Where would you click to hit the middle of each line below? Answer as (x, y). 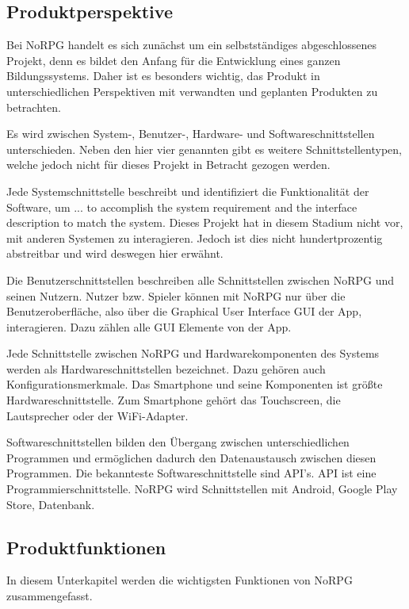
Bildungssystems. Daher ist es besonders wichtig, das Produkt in (163, 76)
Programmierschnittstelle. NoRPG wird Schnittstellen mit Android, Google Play (202, 489)
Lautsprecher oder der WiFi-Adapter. (97, 415)
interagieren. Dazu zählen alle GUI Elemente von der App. (149, 326)
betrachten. (34, 107)
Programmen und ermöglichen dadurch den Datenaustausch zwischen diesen (191, 457)
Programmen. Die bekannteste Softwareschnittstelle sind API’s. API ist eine (191, 473)
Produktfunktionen (86, 547)
